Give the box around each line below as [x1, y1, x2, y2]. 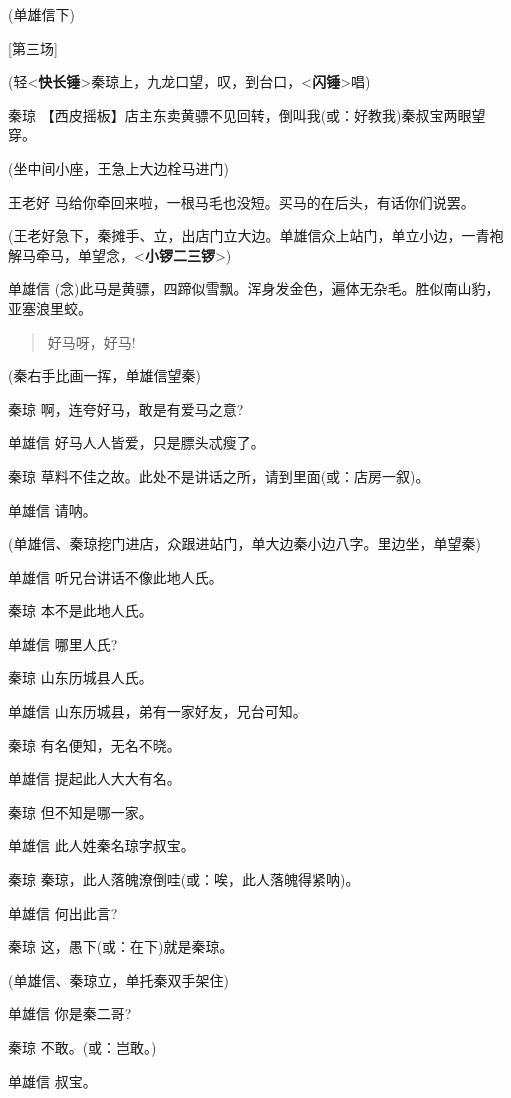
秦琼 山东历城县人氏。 [8, 667, 153, 688]
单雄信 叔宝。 [8, 1070, 97, 1091]
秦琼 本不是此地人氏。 [8, 600, 153, 621]
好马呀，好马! [47, 331, 136, 352]
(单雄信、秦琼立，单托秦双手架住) [8, 969, 229, 990]
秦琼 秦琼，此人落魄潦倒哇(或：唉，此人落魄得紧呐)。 [8, 869, 360, 890]
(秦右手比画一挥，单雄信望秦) [8, 365, 201, 386]
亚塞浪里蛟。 [8, 297, 92, 318]
